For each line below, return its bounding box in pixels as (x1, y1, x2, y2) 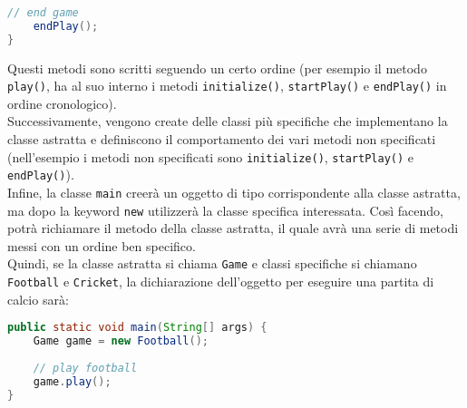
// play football (33, 362, 138, 374)
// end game (7, 6, 79, 19)
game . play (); (33, 374, 112, 388)
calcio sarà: (7, 289, 69, 308)
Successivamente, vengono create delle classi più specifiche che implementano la (7, 112, 448, 131)
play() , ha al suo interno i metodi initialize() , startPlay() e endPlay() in (7, 76, 447, 95)
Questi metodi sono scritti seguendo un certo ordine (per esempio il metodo (7, 58, 427, 77)
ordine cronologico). (7, 93, 117, 112)
